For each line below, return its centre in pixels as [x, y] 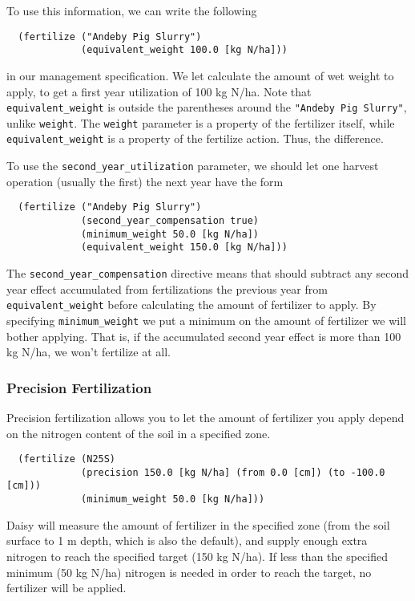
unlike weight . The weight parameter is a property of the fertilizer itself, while [201, 122]
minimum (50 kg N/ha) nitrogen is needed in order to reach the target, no [189, 572]
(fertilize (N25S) [67, 459]
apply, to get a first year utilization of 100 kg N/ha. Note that [159, 91]
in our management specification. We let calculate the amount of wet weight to [200, 75]
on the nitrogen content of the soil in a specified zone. [139, 433]
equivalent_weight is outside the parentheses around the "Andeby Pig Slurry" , [207, 107]
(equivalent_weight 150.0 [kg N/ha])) [184, 248]
